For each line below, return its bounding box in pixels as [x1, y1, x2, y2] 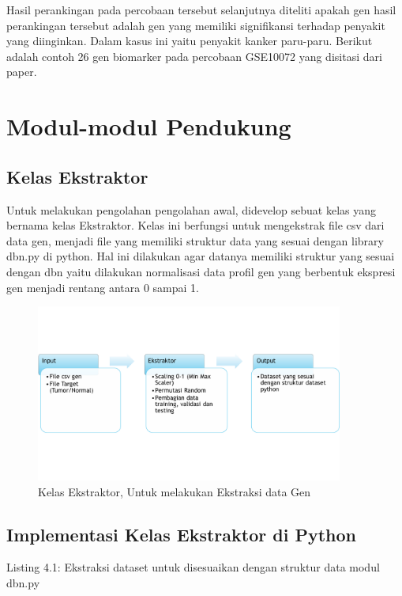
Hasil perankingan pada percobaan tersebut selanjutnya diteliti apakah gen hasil [6, 2, 396, 17]
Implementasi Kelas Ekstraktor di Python [6, 522, 356, 546]
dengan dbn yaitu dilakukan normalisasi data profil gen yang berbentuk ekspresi [6, 263, 396, 279]
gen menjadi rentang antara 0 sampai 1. [6, 279, 199, 295]
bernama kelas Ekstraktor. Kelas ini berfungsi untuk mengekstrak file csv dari [6, 217, 385, 233]
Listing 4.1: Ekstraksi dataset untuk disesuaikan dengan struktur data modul [6, 559, 380, 575]
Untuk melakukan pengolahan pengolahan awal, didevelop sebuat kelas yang [6, 201, 377, 218]
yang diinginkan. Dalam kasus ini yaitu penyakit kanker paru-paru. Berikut [6, 32, 373, 49]
